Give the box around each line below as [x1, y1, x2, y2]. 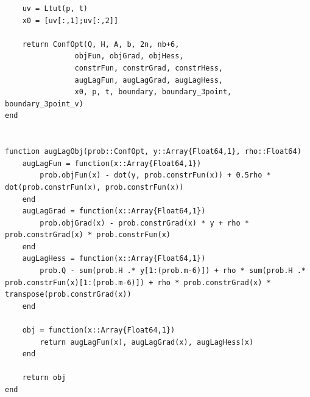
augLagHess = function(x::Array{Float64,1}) [22, 254, 206, 263]
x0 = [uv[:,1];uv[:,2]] [22, 16, 119, 25]
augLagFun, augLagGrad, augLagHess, [74, 75, 223, 85]
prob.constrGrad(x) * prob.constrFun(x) [5, 230, 171, 240]
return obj [22, 373, 66, 382]
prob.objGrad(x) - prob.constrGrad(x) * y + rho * [40, 218, 249, 227]
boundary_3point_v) [5, 99, 83, 108]
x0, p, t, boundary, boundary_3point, [74, 88, 232, 97]
